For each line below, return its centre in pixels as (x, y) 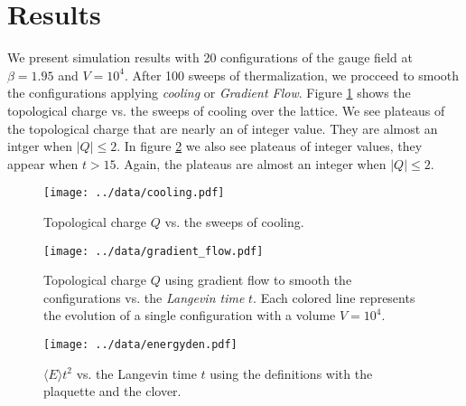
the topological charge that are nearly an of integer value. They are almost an (223, 128)
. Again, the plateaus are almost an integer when (251, 163)
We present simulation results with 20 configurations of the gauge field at (210, 57)
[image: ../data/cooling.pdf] (134, 193)
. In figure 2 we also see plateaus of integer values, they (270, 146)
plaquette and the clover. (112, 391)
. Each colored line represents (334, 297)
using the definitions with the (291, 373)
